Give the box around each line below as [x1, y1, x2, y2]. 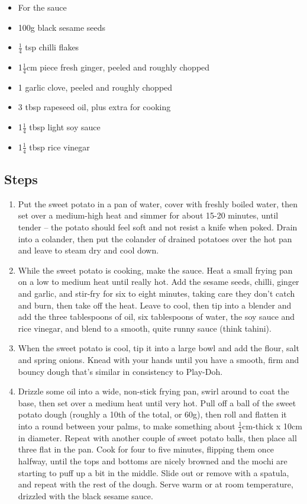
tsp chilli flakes [25, 41, 79, 53]
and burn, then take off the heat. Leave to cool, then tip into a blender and [18, 298, 292, 311]
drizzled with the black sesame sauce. [18, 489, 153, 502]
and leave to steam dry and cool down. [18, 244, 159, 256]
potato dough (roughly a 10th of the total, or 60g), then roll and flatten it [18, 408, 287, 420]
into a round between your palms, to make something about [18, 419, 235, 432]
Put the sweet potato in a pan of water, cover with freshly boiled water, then [18, 197, 298, 210]
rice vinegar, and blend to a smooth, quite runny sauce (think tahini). [18, 322, 272, 334]
